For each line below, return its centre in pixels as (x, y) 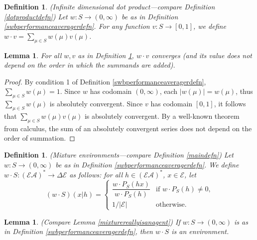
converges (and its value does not (202, 55)
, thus (244, 91)
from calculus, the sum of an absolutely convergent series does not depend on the (128, 128)
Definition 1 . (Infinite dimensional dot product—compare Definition (110, 6)
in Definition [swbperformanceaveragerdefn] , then (78, 231)
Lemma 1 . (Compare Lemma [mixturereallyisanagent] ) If (92, 221)
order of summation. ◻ (40, 138)
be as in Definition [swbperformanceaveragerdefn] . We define (147, 164)
